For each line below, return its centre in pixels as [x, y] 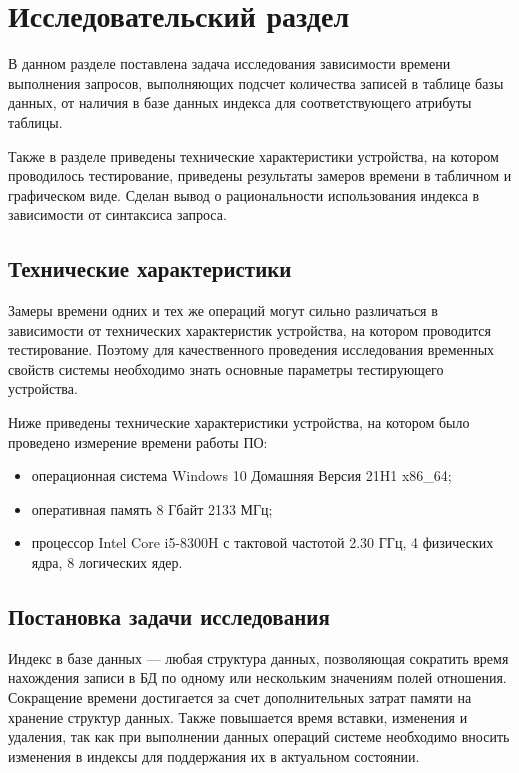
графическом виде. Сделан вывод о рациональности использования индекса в [244, 194]
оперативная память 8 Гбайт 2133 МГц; [152, 508]
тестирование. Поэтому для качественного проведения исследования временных [251, 349]
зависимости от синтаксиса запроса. [117, 214]
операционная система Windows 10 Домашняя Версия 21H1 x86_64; [241, 475]
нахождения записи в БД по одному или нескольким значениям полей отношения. [257, 677]
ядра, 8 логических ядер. [107, 562]
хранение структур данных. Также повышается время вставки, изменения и [238, 716]
